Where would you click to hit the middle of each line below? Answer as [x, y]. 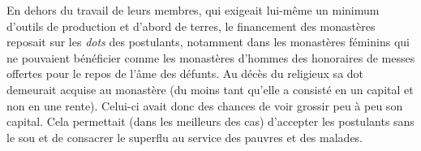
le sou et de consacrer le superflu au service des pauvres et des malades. [185, 137]
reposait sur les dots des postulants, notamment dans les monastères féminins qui [208, 42]
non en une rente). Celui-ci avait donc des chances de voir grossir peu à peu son [205, 105]
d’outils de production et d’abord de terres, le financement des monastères [191, 26]
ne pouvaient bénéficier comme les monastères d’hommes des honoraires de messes [211, 57]
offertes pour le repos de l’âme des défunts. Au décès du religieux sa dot [185, 73]
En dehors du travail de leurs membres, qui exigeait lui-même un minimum [193, 10]
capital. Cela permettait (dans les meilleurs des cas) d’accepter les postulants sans [210, 121]
